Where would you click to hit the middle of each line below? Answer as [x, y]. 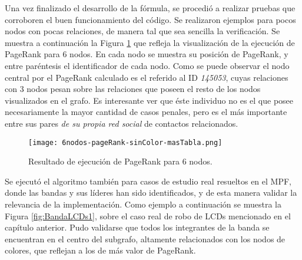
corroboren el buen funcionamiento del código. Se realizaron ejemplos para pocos [150, 19]
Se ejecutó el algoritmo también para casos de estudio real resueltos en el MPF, [148, 181]
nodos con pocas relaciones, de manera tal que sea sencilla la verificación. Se [142, 31]
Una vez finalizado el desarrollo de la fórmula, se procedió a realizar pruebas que [150, 8]
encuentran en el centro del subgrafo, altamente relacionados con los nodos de [145, 238]
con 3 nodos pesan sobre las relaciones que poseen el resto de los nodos [133, 89]
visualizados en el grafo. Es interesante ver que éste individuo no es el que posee [149, 100]
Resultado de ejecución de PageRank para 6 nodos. [120, 161]
